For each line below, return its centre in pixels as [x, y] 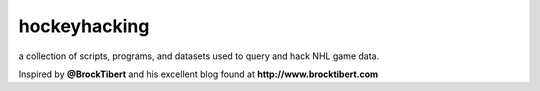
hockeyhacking [84, 26]
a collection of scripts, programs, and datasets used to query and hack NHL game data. [199, 56]
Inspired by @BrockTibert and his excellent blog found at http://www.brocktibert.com [198, 74]
